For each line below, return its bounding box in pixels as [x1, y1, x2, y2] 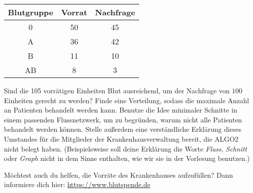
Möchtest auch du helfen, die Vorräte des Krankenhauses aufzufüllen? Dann [4, 169, 233, 180]
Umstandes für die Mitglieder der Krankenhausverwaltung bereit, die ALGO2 [4, 133, 239, 144]
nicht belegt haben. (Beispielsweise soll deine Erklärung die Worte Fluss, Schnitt [4, 143, 247, 154]
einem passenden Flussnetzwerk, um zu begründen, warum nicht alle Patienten [4, 114, 242, 124]
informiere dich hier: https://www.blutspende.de [4, 179, 150, 190]
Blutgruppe [8, 6, 53, 18]
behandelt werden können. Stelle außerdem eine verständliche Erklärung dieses [4, 124, 242, 134]
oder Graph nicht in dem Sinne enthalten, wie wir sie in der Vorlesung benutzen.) [4, 153, 250, 163]
